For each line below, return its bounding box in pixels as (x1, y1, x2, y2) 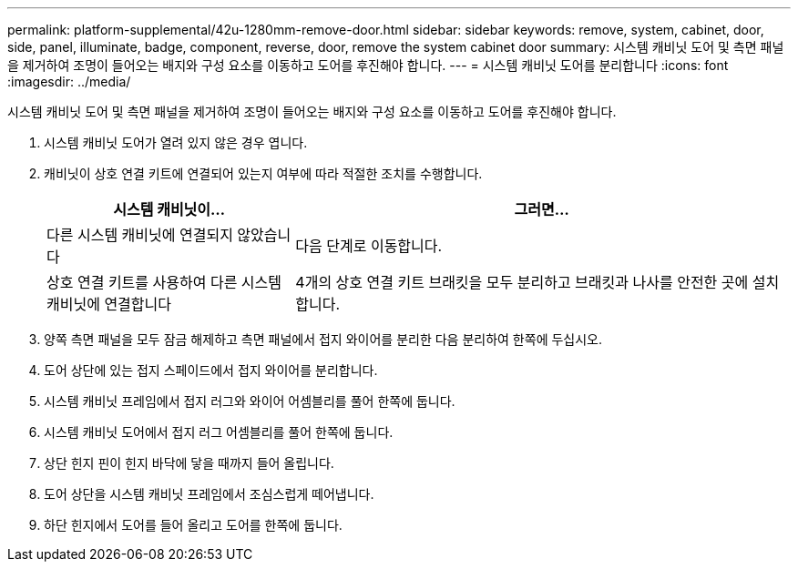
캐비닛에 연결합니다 (46, 295, 171, 313)
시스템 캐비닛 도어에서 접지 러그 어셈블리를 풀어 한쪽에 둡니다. (44, 424, 394, 440)
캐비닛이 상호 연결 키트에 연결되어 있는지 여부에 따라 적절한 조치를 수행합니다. (44, 166, 483, 181)
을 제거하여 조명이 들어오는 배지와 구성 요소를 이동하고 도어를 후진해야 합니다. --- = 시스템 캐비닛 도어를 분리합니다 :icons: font (7, 57, 729, 73)
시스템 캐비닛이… (113, 200, 226, 218)
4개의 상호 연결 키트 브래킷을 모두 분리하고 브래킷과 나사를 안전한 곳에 (295, 273, 749, 291)
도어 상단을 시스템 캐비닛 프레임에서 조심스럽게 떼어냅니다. (44, 486, 374, 502)
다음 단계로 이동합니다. (295, 237, 443, 255)
